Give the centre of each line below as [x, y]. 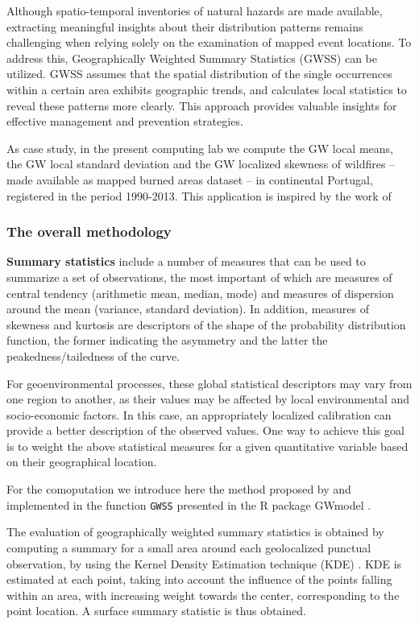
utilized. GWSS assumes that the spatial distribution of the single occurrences [199, 74]
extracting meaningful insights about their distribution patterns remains [185, 26]
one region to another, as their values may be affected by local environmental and [208, 399]
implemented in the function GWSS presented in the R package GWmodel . [189, 504]
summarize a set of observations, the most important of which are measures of [199, 277]
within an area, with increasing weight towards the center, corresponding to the [203, 595]
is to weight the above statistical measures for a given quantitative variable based [207, 446]
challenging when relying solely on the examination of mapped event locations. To [209, 42]
